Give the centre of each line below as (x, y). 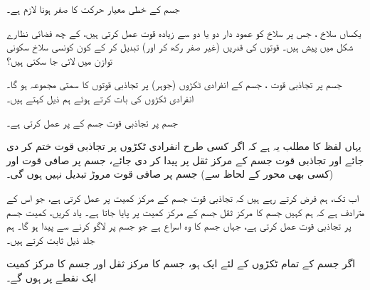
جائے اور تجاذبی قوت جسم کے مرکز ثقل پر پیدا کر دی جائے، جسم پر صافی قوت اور (185, 160)
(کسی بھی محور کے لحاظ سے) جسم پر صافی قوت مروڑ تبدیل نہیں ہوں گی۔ (170, 174)
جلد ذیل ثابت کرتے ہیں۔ (51, 239)
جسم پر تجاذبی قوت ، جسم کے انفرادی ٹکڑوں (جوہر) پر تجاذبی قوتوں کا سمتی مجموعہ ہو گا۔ (174, 84)
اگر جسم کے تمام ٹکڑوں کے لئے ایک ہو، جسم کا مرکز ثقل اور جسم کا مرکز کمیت (181, 263)
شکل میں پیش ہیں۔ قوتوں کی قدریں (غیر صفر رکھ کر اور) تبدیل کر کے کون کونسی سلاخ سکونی (180, 47)
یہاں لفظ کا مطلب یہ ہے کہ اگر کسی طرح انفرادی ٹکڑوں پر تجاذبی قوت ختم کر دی (184, 146)
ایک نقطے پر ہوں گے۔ (52, 277)
